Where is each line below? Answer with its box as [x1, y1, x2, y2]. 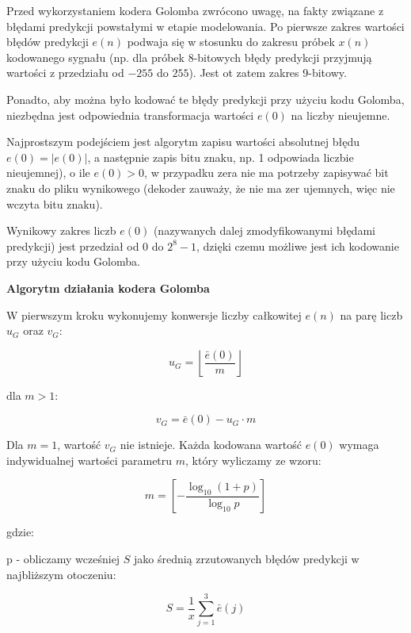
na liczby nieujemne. [291, 106, 390, 123]
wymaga [339, 436, 379, 453]
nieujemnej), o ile [6, 164, 90, 181]
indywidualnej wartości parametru [6, 451, 173, 468]
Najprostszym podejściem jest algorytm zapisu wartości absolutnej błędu [6, 133, 360, 150]
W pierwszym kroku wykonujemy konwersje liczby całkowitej [6, 306, 302, 323]
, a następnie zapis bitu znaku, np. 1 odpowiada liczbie [87, 148, 354, 165]
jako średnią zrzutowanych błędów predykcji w [134, 551, 360, 567]
